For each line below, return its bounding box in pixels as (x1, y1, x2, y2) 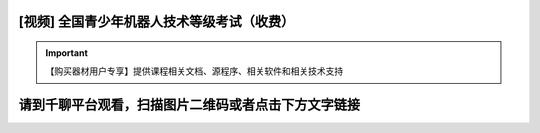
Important (45, 47, 89, 59)
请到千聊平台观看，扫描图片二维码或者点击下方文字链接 (18, 96, 360, 114)
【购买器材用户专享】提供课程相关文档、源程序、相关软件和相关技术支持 (45, 65, 344, 77)
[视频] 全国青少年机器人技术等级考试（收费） (18, 13, 295, 30)
